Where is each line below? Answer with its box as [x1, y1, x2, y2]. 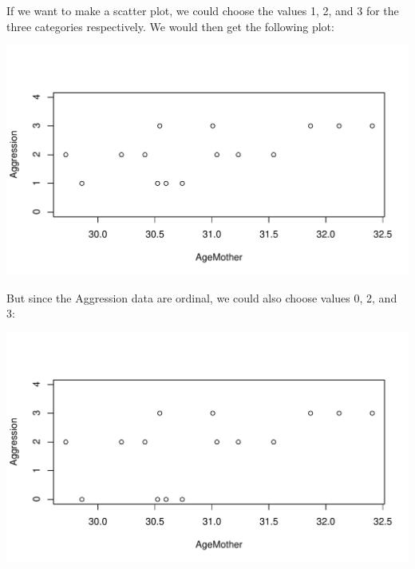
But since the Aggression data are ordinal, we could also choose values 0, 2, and [6, 289, 397, 306]
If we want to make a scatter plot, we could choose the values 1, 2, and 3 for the [6, 2, 399, 18]
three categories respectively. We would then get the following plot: [6, 18, 334, 34]
